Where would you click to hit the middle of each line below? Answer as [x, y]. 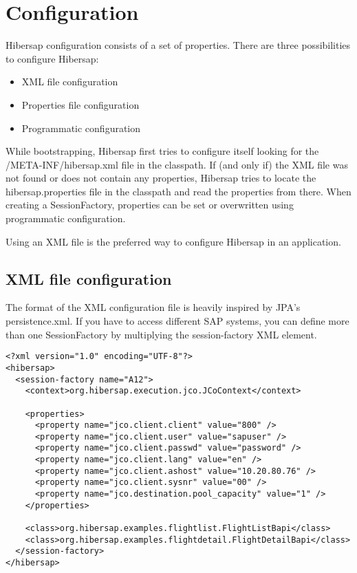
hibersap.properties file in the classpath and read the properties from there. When [178, 191]
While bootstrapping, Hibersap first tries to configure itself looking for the [162, 151]
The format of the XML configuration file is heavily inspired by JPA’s [153, 307]
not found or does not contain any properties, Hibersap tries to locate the [161, 178]
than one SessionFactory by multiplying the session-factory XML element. [161, 334]
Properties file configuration [80, 104]
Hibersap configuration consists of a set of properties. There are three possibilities [178, 45]
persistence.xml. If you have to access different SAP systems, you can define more [177, 321]
